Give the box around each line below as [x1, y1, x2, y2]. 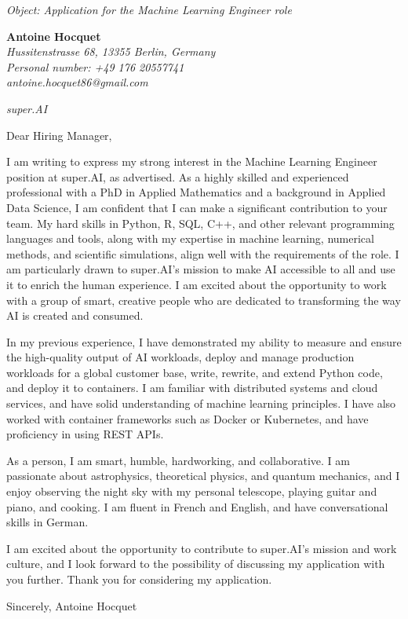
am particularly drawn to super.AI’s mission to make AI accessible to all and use [6, 261, 395, 277]
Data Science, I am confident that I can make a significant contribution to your [6, 199, 388, 215]
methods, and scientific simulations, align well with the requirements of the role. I [6, 245, 399, 262]
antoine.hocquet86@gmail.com [6, 74, 148, 90]
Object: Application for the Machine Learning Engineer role [6, 2, 292, 17]
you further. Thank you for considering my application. [6, 571, 272, 587]
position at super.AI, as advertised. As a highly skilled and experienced [6, 168, 349, 185]
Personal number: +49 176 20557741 [6, 58, 184, 75]
